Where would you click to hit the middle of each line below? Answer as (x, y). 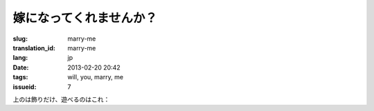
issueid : (25, 87)
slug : (20, 39)
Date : (21, 67)
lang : (20, 58)
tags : (20, 77)
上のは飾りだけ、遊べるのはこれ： (61, 99)
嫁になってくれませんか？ (85, 18)
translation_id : (34, 48)
